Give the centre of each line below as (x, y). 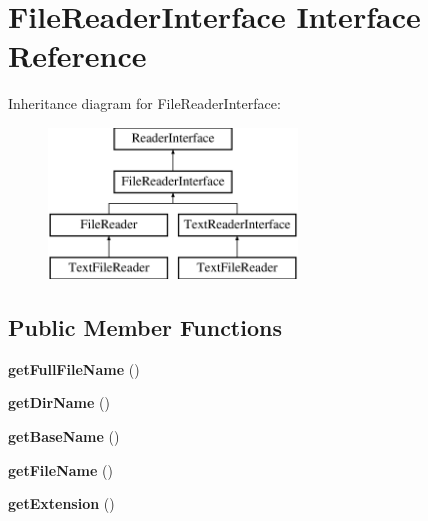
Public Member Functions (145, 327)
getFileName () (60, 469)
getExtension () (61, 503)
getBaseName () (64, 436)
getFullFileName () (74, 368)
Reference (77, 55)
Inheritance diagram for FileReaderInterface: (144, 103)
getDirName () (59, 402)
